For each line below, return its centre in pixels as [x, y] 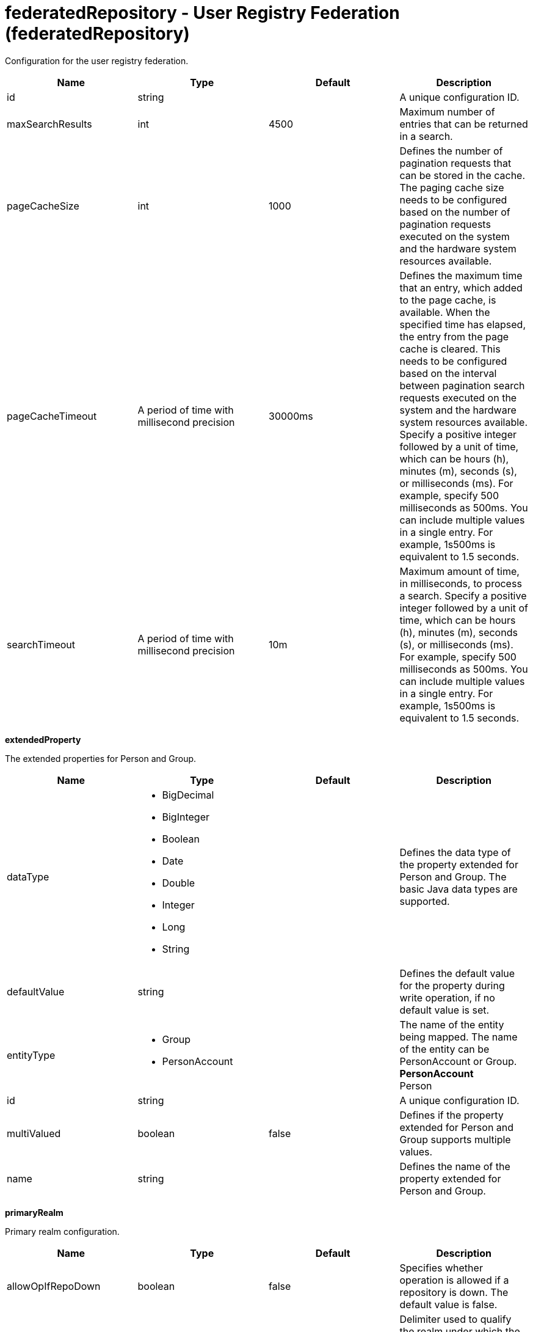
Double [179, 883]
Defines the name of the [455, 1166]
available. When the [445, 312]
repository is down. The [454, 1292]
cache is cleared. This [450, 349]
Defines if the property [451, 1115]
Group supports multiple [455, 1139]
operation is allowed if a [454, 1280]
